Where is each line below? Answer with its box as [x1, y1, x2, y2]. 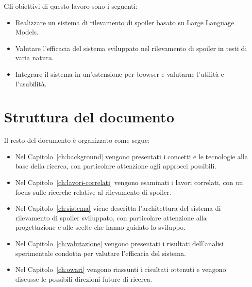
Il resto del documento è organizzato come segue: [4, 135, 150, 145]
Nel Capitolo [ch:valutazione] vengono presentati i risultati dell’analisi [15, 238, 224, 249]
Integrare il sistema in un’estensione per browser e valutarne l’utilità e [15, 68, 224, 79]
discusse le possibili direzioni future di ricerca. [15, 273, 152, 284]
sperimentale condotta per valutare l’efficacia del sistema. [15, 248, 186, 258]
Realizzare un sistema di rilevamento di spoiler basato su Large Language [15, 17, 235, 27]
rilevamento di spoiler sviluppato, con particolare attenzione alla [15, 212, 207, 222]
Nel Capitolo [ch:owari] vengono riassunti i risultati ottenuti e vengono [15, 264, 226, 274]
